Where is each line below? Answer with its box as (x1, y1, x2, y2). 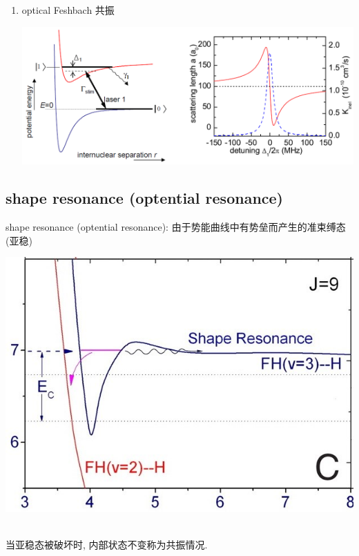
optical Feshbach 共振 (21, 3, 115, 17)
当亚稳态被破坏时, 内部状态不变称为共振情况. (6, 537, 208, 551)
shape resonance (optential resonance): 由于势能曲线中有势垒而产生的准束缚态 (6, 220, 346, 234)
